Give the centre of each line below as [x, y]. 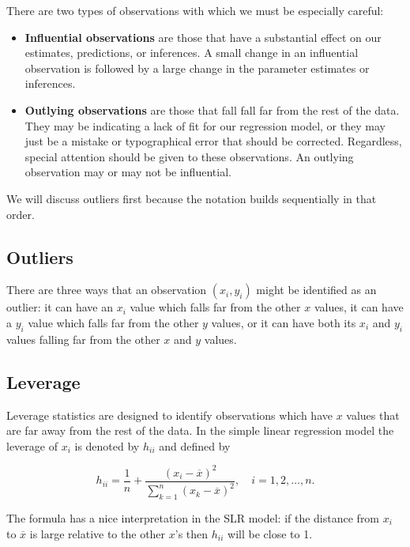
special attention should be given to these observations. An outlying [189, 156]
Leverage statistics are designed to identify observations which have [169, 415]
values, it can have [359, 307]
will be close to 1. [270, 533]
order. [21, 214]
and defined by [195, 445]
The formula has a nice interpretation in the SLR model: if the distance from [193, 518]
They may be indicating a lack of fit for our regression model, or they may [205, 125]
